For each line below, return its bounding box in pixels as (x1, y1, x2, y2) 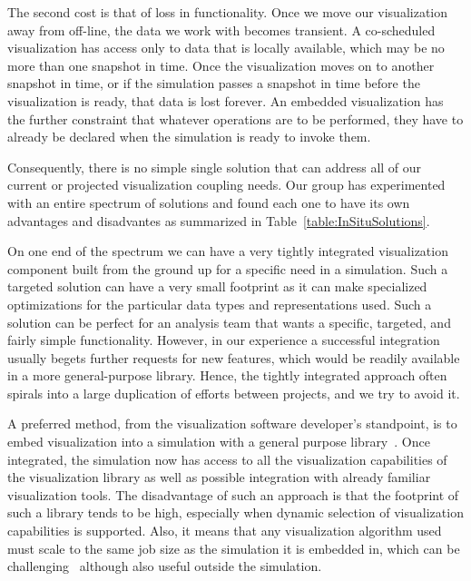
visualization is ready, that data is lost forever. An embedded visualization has (7, 91, 444, 110)
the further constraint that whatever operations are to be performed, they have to (7, 109, 464, 128)
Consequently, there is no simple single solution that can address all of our (7, 157, 422, 176)
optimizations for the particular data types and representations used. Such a (7, 294, 432, 313)
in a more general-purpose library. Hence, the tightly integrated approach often (7, 366, 447, 385)
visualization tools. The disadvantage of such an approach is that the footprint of (7, 485, 459, 504)
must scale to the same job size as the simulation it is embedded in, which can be (7, 538, 460, 557)
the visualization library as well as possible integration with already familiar (7, 468, 431, 487)
